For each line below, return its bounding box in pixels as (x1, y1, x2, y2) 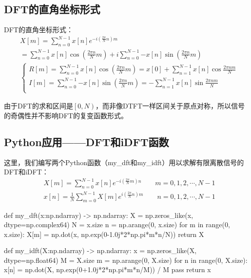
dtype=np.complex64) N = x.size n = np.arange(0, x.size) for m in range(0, (4, 219, 230, 230)
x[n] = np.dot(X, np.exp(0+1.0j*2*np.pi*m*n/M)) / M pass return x (4, 264, 211, 275)
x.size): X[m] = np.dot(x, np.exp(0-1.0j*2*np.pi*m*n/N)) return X (4, 229, 204, 239)
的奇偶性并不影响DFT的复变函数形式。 (4, 110, 128, 120)
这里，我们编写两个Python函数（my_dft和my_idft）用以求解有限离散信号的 (4, 157, 244, 167)
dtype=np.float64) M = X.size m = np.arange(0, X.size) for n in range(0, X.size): (4, 255, 248, 265)
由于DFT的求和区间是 (4, 101, 73, 111)
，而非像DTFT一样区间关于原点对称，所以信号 (96, 101, 245, 111)
